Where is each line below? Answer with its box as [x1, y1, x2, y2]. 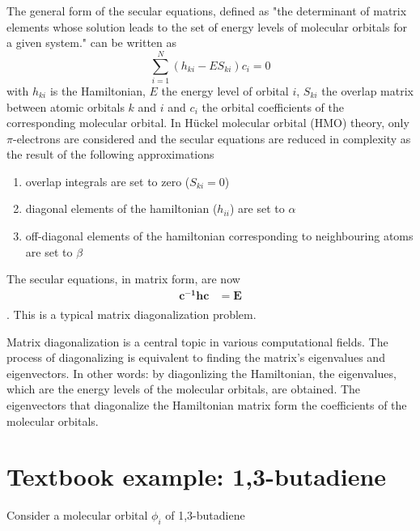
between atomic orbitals [6, 98, 125, 115]
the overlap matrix [321, 82, 414, 99]
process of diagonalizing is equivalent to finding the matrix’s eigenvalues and [6, 349, 385, 366]
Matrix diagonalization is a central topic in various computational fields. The [6, 333, 388, 350]
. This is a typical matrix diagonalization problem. [6, 305, 257, 322]
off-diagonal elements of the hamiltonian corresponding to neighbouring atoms [25, 227, 414, 244]
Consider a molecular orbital [6, 507, 148, 524]
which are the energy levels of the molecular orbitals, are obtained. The [6, 380, 361, 397]
